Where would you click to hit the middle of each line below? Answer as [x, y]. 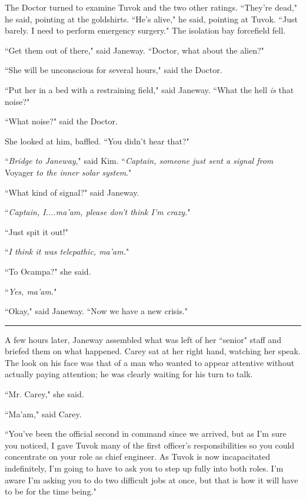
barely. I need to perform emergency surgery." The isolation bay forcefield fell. [145, 30]
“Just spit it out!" [36, 231]
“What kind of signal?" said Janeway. [72, 192]
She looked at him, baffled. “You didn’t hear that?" [97, 141]
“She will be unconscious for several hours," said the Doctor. [114, 70]
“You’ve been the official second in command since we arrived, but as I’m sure [146, 434]
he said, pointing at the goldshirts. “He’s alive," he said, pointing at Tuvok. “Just [151, 19]
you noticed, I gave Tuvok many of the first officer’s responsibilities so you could [150, 445]
